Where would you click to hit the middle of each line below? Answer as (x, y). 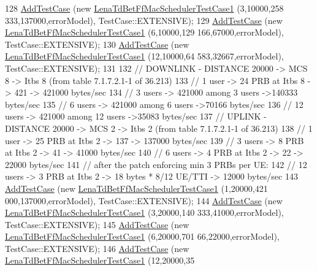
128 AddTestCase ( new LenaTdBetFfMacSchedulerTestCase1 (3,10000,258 (144, 8)
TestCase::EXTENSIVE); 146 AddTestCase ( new (97, 248)
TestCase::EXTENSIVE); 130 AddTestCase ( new (97, 44)
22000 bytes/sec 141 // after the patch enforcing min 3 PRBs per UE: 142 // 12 (156, 164)
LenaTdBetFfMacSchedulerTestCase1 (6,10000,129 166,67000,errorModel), (144, 32)
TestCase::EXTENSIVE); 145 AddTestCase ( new (97, 224)
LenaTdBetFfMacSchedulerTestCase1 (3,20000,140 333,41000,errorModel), (144, 212)
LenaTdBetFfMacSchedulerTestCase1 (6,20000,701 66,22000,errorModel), (142, 236)
